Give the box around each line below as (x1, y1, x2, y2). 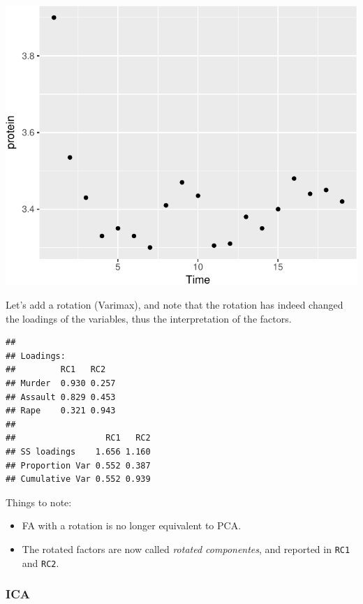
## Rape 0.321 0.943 (6, 406, 116, 416)
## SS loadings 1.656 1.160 (6, 446, 151, 457)
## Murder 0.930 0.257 (6, 378, 116, 388)
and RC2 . (22, 555, 59, 570)
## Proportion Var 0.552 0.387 (6, 460, 151, 471)
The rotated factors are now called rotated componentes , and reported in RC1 (22, 541, 350, 556)
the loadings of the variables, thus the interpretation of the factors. (6, 311, 292, 325)
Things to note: (6, 494, 72, 509)
